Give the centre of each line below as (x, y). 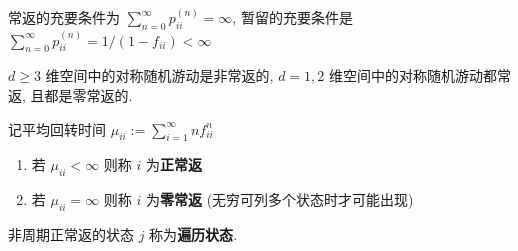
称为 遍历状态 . (193, 234)
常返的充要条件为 (64, 17)
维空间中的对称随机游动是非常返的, (159, 75)
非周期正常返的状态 (71, 234)
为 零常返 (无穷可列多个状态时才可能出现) (279, 199)
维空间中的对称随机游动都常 (419, 75)
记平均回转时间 (57, 128)
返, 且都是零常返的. (70, 95)
